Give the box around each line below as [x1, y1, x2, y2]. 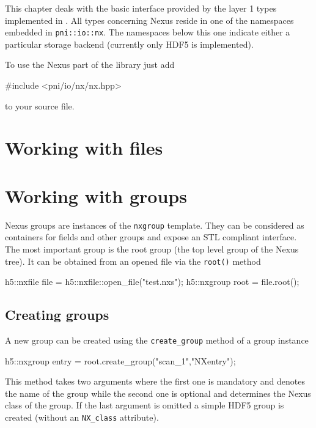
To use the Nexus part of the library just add [5, 58, 175, 71]
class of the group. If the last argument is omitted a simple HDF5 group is [5, 399, 284, 411]
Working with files [5, 135, 163, 160]
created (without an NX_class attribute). [5, 411, 159, 424]
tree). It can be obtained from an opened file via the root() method [5, 254, 261, 267]
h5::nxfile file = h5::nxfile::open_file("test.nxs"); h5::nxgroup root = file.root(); [5, 275, 299, 288]
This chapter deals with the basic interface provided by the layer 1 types [5, 2, 277, 14]
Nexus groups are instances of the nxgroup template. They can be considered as [5, 218, 304, 231]
